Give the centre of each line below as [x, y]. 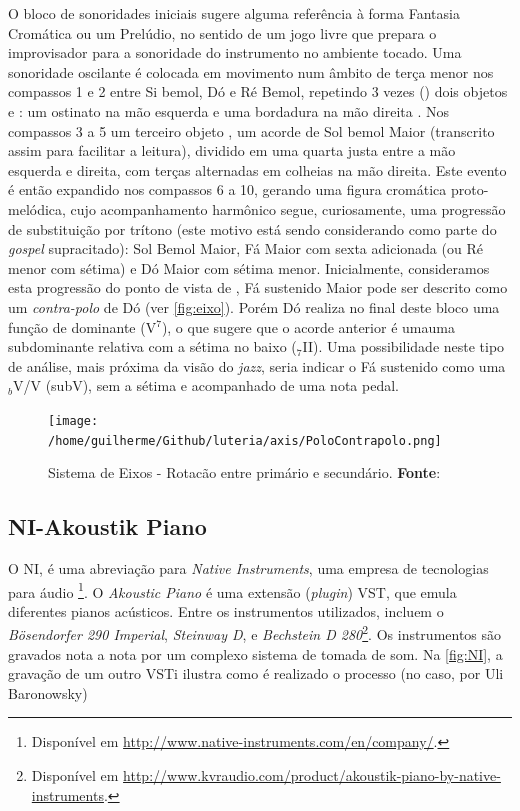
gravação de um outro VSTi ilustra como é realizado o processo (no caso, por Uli [256, 673]
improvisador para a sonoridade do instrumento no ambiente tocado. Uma [235, 52]
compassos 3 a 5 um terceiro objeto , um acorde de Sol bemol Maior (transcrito [251, 130]
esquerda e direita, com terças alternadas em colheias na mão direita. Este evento [257, 169]
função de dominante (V [82, 326]
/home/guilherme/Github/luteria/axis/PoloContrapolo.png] [245, 440]
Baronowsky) [48, 692]
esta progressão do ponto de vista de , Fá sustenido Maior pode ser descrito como [258, 287]
